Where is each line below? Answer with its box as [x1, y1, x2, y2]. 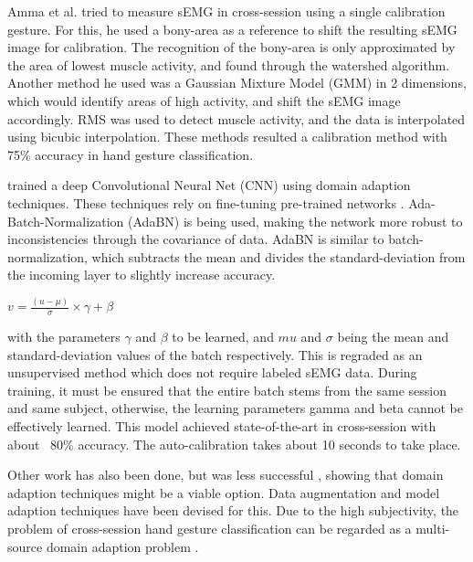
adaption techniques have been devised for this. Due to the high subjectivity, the [7, 501, 459, 520]
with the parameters [7, 327, 121, 346]
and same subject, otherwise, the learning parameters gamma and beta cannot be [7, 398, 463, 418]
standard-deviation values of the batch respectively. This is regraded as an [7, 345, 423, 364]
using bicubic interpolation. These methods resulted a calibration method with [7, 127, 447, 146]
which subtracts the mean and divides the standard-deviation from [91, 247, 466, 266]
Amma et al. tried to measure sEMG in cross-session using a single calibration [7, 2, 446, 20]
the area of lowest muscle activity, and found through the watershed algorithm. [7, 55, 450, 74]
